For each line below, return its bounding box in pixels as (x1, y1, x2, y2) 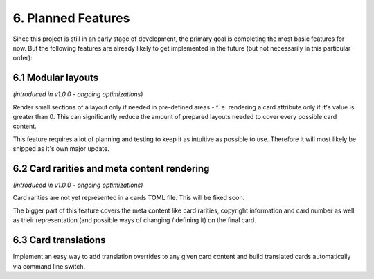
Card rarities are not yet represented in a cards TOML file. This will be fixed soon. (12, 194, 245, 202)
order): (12, 54, 33, 62)
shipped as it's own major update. (12, 145, 110, 153)
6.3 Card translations (12, 234, 107, 246)
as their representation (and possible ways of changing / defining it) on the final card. (12, 216, 256, 224)
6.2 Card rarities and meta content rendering (12, 163, 210, 174)
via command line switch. (12, 262, 86, 270)
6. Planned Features (12, 10, 130, 26)
